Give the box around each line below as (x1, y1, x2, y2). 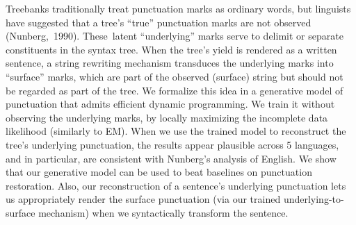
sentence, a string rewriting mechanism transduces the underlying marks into (6, 56, 334, 70)
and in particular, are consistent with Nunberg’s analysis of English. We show (6, 151, 337, 165)
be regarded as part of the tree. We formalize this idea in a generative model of (6, 83, 343, 97)
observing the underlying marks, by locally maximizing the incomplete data (6, 110, 328, 124)
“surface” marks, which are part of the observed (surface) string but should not (6, 69, 343, 83)
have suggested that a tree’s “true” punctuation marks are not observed (6, 15, 311, 29)
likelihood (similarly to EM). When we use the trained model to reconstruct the (6, 124, 346, 138)
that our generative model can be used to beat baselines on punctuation (6, 165, 312, 179)
